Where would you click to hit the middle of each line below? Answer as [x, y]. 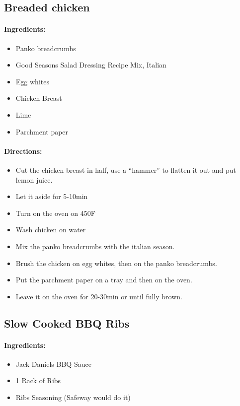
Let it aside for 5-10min [52, 196]
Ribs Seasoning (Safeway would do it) [73, 397]
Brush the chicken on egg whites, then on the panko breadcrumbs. [116, 263]
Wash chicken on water [51, 230]
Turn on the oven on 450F [55, 213]
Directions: [23, 151]
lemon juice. [34, 179]
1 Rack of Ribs [38, 380]
